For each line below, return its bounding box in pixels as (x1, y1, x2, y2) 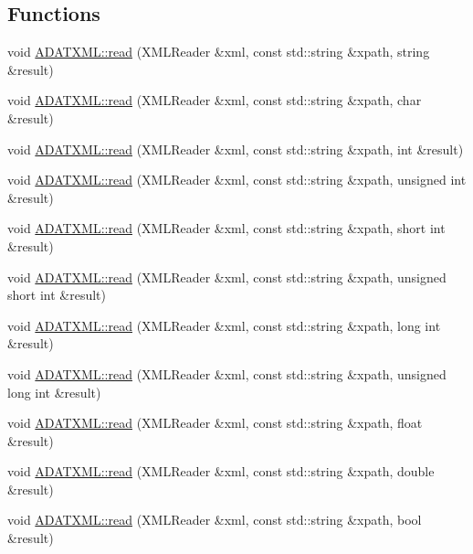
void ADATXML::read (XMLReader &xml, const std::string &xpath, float (7, 413, 423, 432)
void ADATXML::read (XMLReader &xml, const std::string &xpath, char (7, 91, 422, 110)
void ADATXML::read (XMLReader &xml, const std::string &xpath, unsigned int (7, 170, 467, 189)
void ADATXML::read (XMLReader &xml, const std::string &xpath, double (7, 462, 435, 481)
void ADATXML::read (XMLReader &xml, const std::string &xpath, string (7, 42, 430, 61)
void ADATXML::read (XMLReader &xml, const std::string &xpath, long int (7, 315, 441, 335)
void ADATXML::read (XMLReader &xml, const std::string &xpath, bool (7, 510, 422, 529)
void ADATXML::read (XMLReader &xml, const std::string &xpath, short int (7, 218, 446, 238)
